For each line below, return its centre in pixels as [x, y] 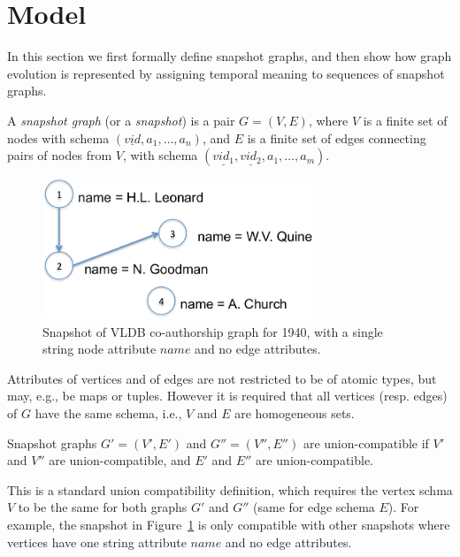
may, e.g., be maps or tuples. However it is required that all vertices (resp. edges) [227, 396]
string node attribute [100, 349]
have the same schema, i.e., [108, 413]
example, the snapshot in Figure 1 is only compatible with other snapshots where [229, 525]
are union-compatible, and [120, 460]
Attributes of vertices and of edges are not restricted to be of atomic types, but [222, 378]
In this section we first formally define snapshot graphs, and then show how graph [230, 56]
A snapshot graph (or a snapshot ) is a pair [121, 120]
